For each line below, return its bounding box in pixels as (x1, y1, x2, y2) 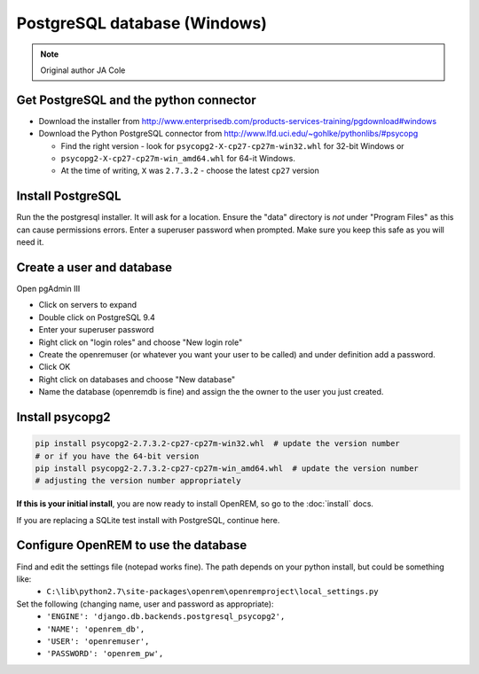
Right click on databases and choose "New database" (38, 373, 236, 385)
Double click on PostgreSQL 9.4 (38, 311, 155, 323)
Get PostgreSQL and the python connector (16, 92, 256, 107)
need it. (16, 237, 44, 247)
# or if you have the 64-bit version (35, 451, 200, 461)
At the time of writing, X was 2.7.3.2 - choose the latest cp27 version (60, 165, 319, 176)
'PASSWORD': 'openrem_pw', (46, 648, 164, 659)
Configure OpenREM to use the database (16, 537, 247, 553)
